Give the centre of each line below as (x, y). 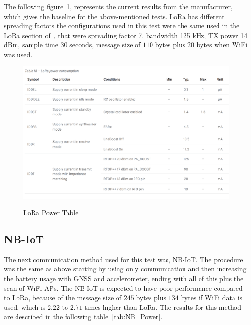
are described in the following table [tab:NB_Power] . (83, 316)
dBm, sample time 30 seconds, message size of (72, 45)
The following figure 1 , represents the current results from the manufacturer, (118, 6)
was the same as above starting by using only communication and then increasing (125, 269)
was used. (18, 54)
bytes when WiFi (222, 45)
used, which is (25, 307)
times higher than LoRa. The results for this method (163, 307)
